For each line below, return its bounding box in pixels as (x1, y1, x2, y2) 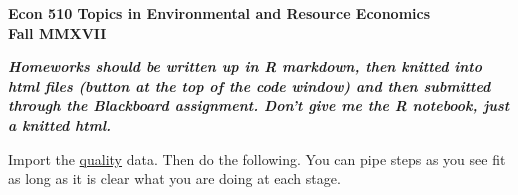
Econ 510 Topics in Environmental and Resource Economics (8, 3, 431, 23)
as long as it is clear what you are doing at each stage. (8, 168, 341, 189)
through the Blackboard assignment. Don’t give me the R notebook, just (8, 95, 510, 116)
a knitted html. (8, 114, 112, 135)
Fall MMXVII (8, 22, 107, 43)
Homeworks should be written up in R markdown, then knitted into (8, 56, 483, 77)
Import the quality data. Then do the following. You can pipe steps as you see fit (8, 148, 506, 169)
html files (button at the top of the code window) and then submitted (8, 75, 491, 96)
